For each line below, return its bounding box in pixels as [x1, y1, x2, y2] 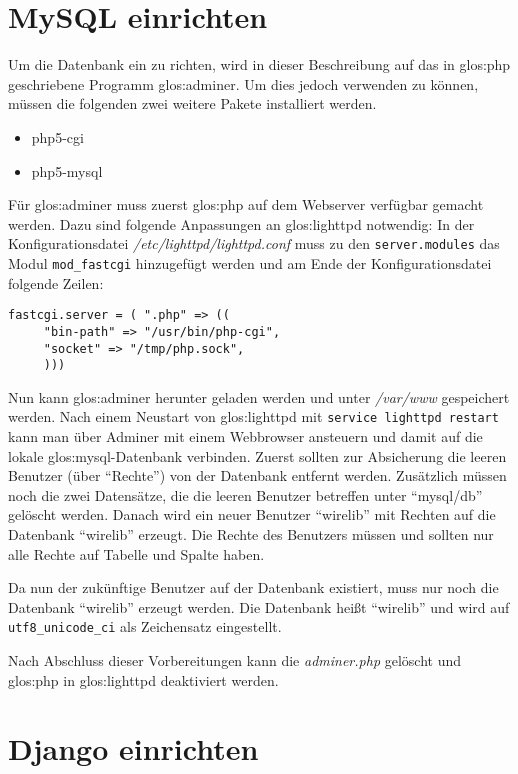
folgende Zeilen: [8, 272, 104, 293]
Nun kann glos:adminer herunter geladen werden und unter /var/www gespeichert [8, 386, 510, 407]
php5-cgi [31, 126, 84, 147]
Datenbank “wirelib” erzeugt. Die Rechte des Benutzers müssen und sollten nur [8, 524, 494, 545]
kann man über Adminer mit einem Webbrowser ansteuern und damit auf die [8, 426, 483, 447]
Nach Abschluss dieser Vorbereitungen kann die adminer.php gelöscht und [8, 650, 462, 671]
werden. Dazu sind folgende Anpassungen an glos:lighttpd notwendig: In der [8, 213, 475, 234]
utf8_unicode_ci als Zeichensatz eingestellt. [8, 616, 282, 637]
